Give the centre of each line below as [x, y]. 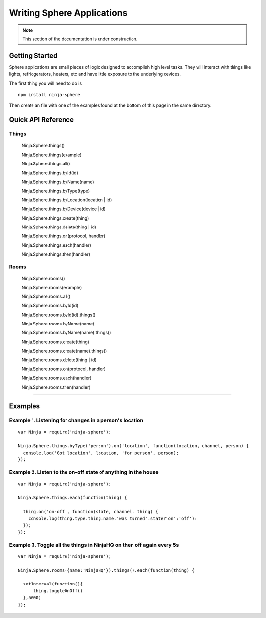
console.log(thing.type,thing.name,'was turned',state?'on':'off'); [112, 519]
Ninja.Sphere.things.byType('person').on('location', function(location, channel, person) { [133, 446]
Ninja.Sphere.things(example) [51, 155]
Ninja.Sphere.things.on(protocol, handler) [64, 236]
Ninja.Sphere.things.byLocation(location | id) [67, 200]
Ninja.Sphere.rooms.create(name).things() [64, 351]
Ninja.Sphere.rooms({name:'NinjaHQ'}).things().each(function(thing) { [106, 570]
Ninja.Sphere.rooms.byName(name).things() [66, 333]
